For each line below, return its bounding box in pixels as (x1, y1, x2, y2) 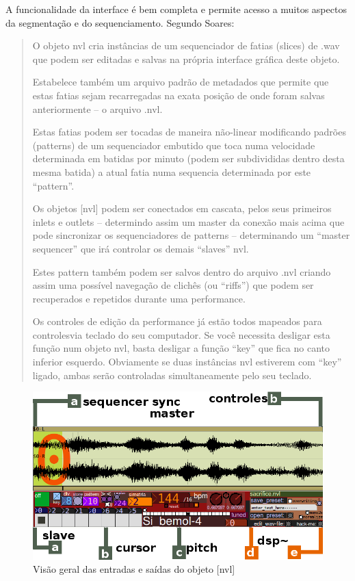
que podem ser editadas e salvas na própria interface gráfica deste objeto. (32, 51, 340, 66)
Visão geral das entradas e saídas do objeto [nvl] (33, 562, 235, 576)
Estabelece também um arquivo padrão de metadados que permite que (32, 75, 329, 89)
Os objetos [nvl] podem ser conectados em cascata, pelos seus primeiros (32, 201, 332, 216)
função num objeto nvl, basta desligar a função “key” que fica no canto (32, 341, 330, 355)
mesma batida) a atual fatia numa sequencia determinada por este (32, 164, 311, 179)
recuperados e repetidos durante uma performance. (32, 291, 246, 305)
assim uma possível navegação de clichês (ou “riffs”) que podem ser (32, 278, 314, 292)
